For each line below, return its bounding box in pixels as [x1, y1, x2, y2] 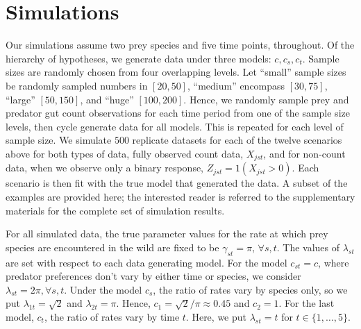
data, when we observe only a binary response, [6, 160, 204, 175]
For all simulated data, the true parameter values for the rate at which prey [6, 226, 328, 241]
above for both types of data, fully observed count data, [6, 146, 244, 160]
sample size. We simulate [6, 133, 112, 147]
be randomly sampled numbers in [6, 78, 148, 92]
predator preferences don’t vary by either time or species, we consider [6, 269, 301, 283]
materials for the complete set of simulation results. [6, 203, 225, 217]
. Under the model [64, 282, 142, 296]
